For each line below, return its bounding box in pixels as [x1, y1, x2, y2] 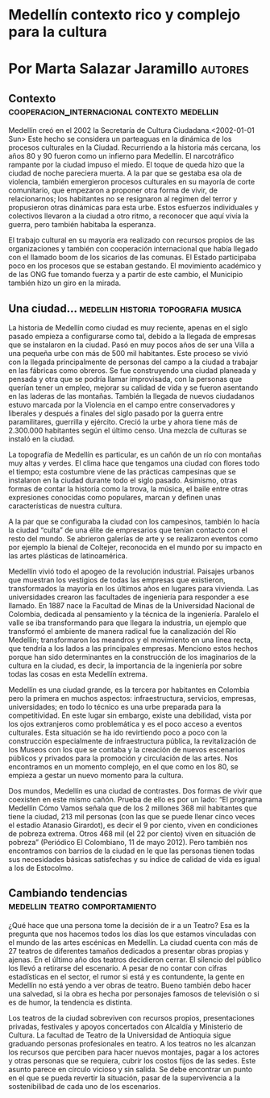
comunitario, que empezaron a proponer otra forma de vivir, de [8, 185, 218, 195]
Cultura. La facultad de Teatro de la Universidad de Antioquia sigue [8, 1030, 231, 1040]
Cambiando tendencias [8, 886, 128, 900]
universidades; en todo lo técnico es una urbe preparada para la [8, 702, 222, 711]
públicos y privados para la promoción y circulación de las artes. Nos [8, 753, 239, 763]
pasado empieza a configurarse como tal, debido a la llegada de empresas [8, 332, 256, 341]
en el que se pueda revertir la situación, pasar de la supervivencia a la [8, 1073, 241, 1083]
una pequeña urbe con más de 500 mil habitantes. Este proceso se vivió [8, 349, 248, 358]
